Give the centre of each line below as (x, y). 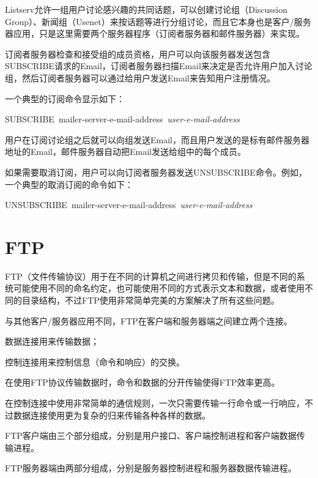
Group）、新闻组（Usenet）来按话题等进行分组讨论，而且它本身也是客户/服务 (158, 21)
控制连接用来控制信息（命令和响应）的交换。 (95, 361)
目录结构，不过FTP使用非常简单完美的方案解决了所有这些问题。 (150, 300)
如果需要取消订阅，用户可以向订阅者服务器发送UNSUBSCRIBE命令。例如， (156, 172)
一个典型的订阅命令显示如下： (65, 98)
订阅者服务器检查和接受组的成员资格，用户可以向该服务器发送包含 (138, 54)
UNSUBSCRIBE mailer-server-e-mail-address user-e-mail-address (129, 205)
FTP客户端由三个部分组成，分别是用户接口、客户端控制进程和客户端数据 (151, 435)
